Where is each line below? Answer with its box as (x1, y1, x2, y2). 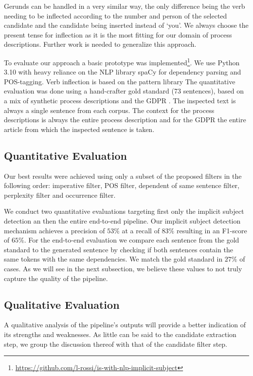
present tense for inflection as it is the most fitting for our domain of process (4, 29, 232, 39)
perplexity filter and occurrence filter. (4, 189, 116, 200)
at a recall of (122, 225, 160, 235)
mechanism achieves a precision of (4, 225, 105, 235)
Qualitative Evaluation (4, 297, 120, 312)
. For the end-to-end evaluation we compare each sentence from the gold (24, 235, 239, 245)
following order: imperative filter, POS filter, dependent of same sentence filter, (4, 180, 239, 190)
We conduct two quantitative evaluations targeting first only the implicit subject (4, 206, 244, 216)
